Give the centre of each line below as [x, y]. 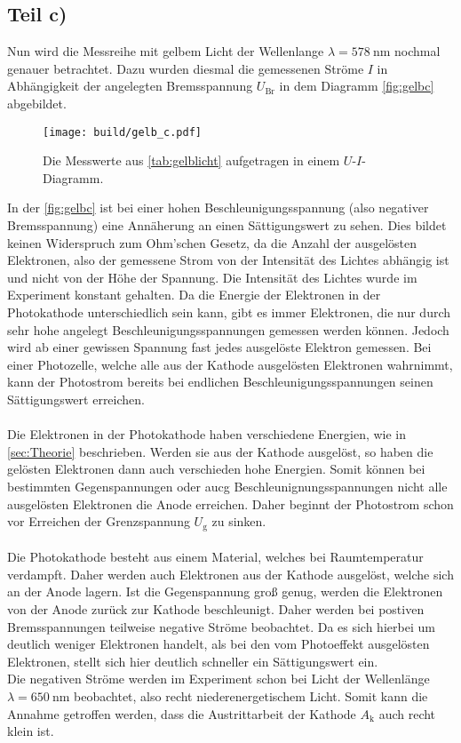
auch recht [407, 713]
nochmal [417, 51]
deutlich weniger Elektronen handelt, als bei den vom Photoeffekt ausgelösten [219, 644]
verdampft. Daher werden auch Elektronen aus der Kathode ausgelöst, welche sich [230, 574]
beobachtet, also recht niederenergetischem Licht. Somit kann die [251, 695]
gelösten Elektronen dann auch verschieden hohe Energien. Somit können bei [216, 469]
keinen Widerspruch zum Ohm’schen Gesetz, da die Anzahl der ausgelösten [212, 242]
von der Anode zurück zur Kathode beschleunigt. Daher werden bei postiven [216, 608]
